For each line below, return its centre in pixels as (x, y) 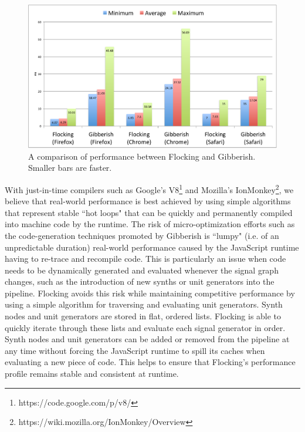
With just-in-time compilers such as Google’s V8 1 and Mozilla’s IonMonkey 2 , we (149, 188)
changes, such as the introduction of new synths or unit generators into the (140, 281)
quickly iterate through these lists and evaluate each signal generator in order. (145, 327)
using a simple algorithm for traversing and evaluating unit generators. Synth (144, 304)
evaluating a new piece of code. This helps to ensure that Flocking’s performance (150, 362)
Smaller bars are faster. (70, 168)
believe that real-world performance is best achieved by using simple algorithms (148, 201)
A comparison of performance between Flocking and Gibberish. (142, 156)
